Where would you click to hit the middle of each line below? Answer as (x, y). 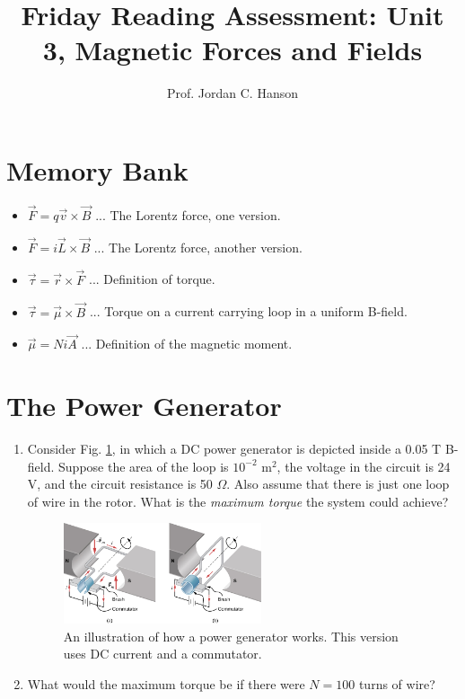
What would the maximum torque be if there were (166, 683)
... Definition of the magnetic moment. (187, 344)
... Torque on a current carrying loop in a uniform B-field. (248, 311)
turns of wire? (397, 683)
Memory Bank (97, 169)
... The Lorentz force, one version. (188, 215)
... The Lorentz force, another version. (198, 247)
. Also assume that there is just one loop (338, 484)
